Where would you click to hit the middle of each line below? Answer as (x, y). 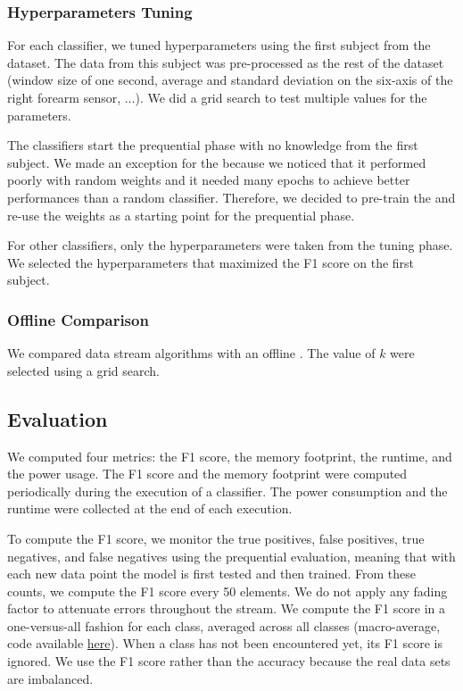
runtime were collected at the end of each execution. (150, 508)
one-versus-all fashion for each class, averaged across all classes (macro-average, (224, 625)
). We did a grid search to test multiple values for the (281, 97)
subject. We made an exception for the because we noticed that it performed (217, 162)
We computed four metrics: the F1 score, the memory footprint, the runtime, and (230, 456)
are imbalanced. (50, 678)
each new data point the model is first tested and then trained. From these (211, 574)
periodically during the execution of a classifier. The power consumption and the (227, 491)
